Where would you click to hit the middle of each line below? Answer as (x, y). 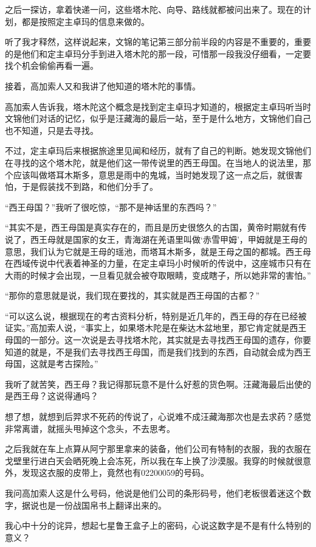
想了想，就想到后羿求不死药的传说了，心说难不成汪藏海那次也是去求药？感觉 (158, 416)
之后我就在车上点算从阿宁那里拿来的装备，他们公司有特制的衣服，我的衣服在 (158, 449)
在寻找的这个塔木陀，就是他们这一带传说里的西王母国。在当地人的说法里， (154, 162)
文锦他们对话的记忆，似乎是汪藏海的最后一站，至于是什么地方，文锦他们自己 (158, 118)
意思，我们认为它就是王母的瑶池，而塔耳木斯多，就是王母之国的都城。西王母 (158, 251)
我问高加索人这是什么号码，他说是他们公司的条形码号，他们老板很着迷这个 (154, 493)
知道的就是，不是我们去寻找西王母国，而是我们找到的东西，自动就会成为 (149, 351)
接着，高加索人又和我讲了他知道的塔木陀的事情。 (103, 85)
